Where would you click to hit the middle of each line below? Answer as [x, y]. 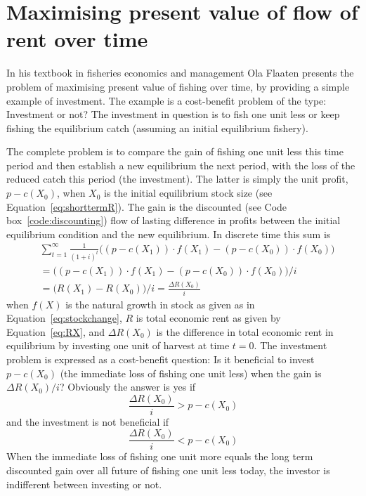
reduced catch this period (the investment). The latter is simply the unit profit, [177, 179]
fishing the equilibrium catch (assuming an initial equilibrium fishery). [157, 128]
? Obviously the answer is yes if [128, 387]
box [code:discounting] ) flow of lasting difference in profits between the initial [174, 220]
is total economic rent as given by [208, 318]
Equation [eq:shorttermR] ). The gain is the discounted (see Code [147, 206]
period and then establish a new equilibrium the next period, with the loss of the [181, 165]
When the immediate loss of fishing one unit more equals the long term [160, 456]
